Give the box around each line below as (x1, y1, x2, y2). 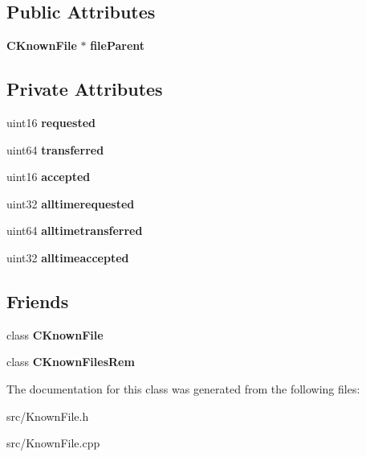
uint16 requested (6, 114, 96, 130)
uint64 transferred (6, 141, 104, 158)
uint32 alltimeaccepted (6, 249, 129, 266)
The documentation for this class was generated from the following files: (6, 380, 360, 397)
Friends (6, 288, 69, 313)
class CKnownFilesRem (6, 353, 135, 370)
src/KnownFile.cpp (6, 434, 100, 451)
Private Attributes (6, 76, 163, 101)
